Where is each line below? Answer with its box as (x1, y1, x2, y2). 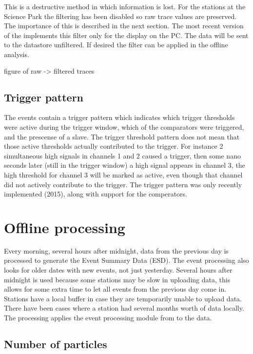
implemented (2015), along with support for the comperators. (4, 189, 187, 199)
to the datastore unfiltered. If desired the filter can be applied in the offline (4, 39, 228, 50)
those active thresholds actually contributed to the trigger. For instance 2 (4, 141, 223, 151)
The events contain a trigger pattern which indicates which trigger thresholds (4, 112, 235, 122)
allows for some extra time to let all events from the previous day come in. (4, 284, 227, 294)
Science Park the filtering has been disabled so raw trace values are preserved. (4, 11, 237, 21)
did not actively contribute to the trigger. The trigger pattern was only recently (4, 179, 242, 189)
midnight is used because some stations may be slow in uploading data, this (4, 274, 231, 284)
